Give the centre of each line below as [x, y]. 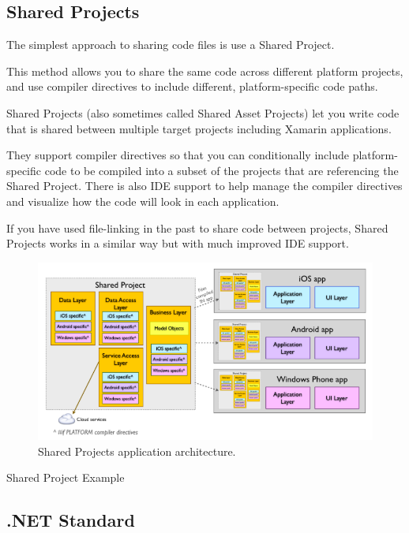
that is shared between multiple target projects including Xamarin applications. [199, 128]
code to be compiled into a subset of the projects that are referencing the [221, 170]
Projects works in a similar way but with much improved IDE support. [178, 243]
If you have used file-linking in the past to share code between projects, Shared [197, 227]
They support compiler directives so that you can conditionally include [178, 155]
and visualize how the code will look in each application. [143, 201]
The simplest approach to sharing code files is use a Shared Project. [171, 45]
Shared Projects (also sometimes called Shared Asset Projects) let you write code [203, 112]
